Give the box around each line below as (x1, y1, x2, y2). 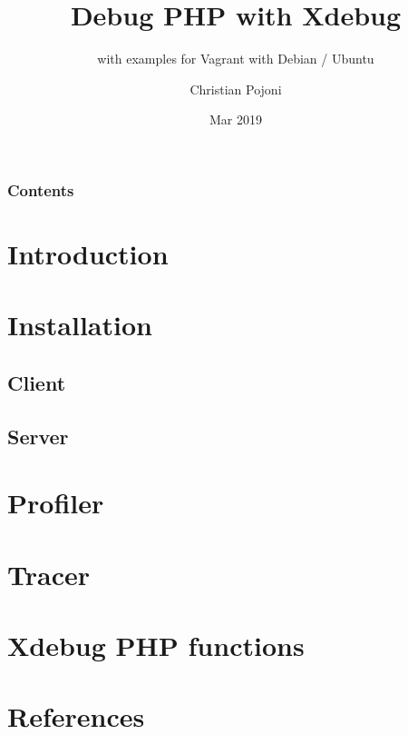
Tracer (7, 555, 90, 592)
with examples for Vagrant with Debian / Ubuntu (97, 49, 374, 68)
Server (7, 422, 69, 450)
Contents (7, 178, 74, 201)
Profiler (7, 484, 104, 521)
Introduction (7, 235, 169, 273)
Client (7, 368, 66, 396)
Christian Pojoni (189, 79, 282, 98)
